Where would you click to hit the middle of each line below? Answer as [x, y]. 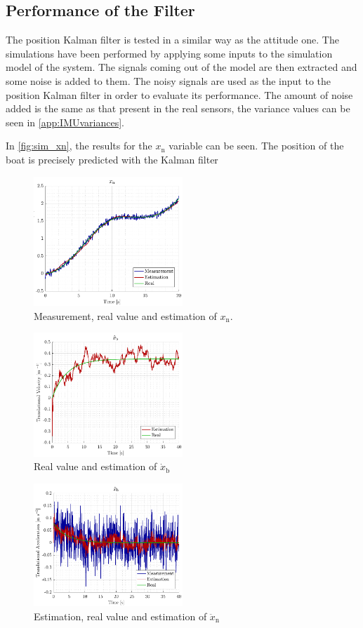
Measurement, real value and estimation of [125, 315]
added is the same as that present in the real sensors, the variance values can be [178, 108]
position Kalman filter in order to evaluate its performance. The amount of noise [179, 94]
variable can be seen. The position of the [256, 146]
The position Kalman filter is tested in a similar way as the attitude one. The [172, 40]
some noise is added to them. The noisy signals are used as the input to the [168, 80]
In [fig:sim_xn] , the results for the [79, 146]
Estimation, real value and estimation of [120, 616]
